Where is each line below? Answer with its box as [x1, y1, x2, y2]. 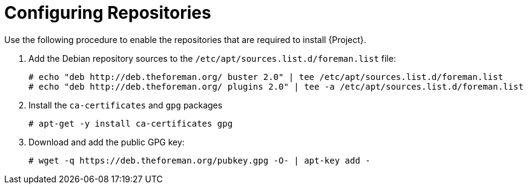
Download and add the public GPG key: [28, 136, 185, 147]
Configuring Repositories [4, 2, 211, 23]
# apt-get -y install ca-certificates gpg [28, 118, 233, 128]
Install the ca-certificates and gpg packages [28, 99, 223, 110]
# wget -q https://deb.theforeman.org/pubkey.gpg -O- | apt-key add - [28, 155, 371, 165]
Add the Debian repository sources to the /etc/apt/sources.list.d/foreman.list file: [28, 53, 396, 64]
